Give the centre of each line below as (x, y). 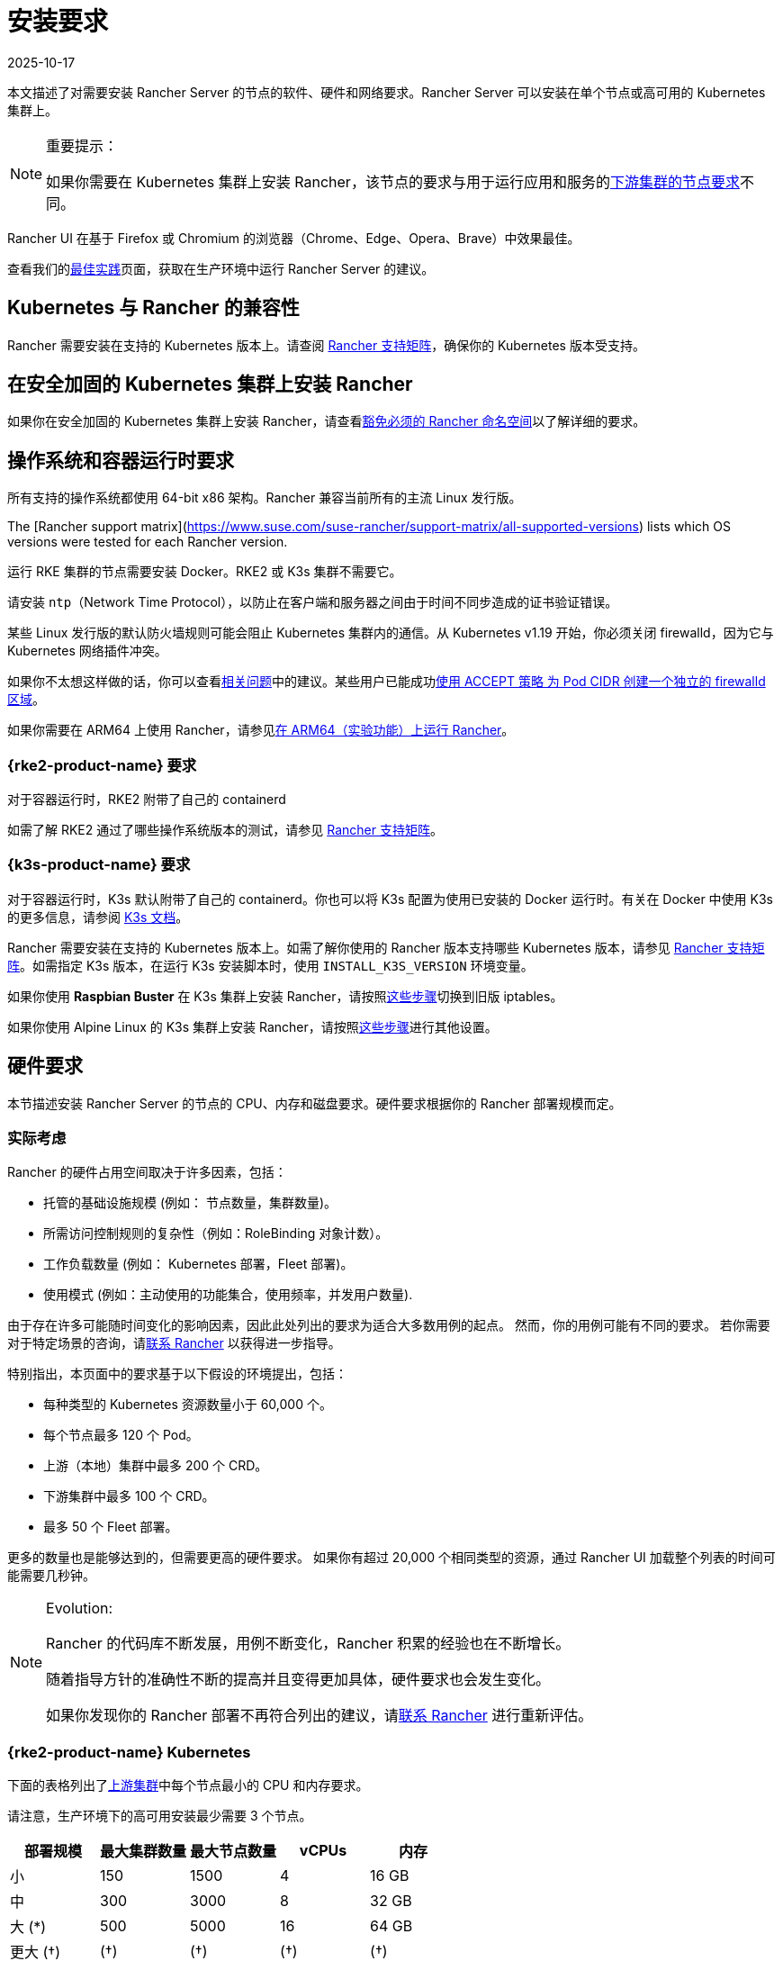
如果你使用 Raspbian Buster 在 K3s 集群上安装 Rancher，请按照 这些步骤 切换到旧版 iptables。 (285, 996)
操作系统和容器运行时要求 (121, 460)
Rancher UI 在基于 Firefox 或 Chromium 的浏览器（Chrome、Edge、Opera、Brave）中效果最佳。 (294, 238)
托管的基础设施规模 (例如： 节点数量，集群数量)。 (190, 1203)
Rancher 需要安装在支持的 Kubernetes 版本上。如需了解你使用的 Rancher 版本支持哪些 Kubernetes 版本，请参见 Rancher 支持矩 (386, 947)
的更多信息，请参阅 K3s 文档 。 (98, 917)
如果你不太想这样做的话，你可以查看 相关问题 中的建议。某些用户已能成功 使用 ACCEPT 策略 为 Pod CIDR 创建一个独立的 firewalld (387, 682)
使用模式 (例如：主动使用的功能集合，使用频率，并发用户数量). (228, 1295)
